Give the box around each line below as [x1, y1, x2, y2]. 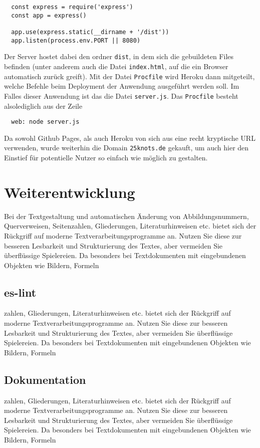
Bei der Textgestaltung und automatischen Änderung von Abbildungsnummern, [4, 210, 249, 221]
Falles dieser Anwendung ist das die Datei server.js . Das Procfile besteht [4, 90, 238, 101]
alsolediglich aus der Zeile [4, 100, 83, 111]
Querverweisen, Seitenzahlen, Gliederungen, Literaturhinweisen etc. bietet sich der [4, 220, 256, 231]
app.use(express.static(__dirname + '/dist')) [11, 28, 169, 36]
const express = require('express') [11, 4, 133, 11]
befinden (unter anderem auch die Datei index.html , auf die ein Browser [4, 61, 228, 71]
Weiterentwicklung [4, 181, 135, 202]
